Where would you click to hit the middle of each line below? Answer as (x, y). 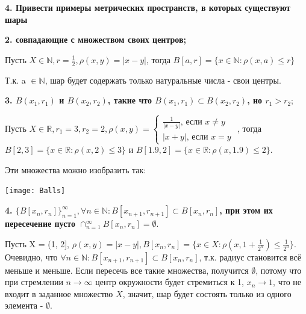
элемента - (24, 305)
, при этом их (246, 210)
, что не (287, 282)
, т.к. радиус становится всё (250, 257)
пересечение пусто (40, 223)
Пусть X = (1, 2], (37, 243)
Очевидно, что (31, 257)
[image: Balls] (35, 191)
